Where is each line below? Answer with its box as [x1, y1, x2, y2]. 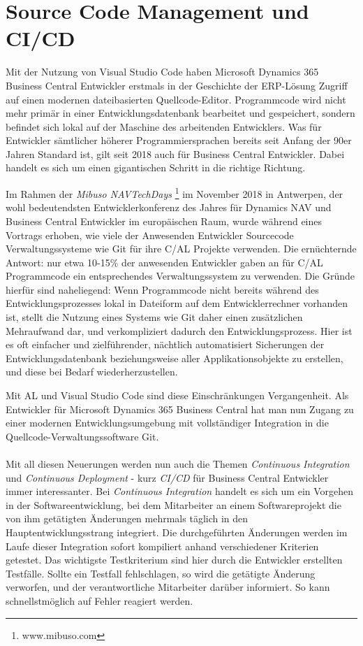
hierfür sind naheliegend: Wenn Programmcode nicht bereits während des [6, 282, 319, 296]
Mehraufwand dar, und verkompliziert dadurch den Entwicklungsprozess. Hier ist [6, 323, 353, 338]
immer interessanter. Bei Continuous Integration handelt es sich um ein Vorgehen [6, 484, 354, 498]
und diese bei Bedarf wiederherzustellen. [6, 364, 178, 379]
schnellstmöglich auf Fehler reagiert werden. [6, 593, 193, 608]
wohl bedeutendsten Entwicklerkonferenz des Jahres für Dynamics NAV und [6, 200, 332, 215]
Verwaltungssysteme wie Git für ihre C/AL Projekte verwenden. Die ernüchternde [6, 241, 357, 256]
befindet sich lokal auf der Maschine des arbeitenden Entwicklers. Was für [6, 119, 322, 134]
